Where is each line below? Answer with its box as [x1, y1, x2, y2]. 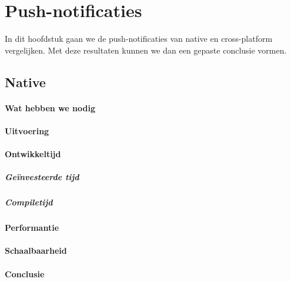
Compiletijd [5, 196, 53, 208]
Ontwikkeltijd [5, 148, 61, 160]
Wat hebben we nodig [5, 101, 95, 114]
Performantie [5, 221, 59, 234]
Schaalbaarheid [5, 244, 67, 257]
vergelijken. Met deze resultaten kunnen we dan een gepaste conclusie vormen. [5, 44, 287, 56]
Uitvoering [5, 124, 49, 137]
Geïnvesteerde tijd [5, 171, 79, 183]
